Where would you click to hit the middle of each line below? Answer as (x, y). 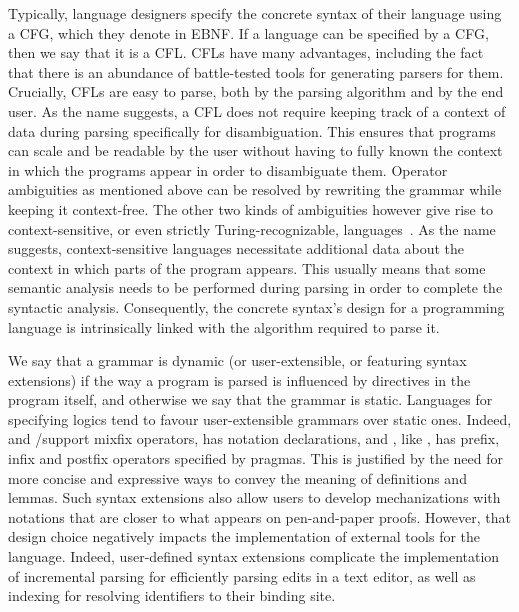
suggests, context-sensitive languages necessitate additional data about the (236, 248)
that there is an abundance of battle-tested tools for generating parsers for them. (256, 71)
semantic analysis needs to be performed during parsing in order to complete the (255, 287)
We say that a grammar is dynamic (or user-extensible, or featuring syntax (237, 360)
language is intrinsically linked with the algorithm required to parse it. (224, 326)
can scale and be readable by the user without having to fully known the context (255, 150)
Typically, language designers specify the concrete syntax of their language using (255, 13)
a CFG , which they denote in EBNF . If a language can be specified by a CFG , (248, 32)
